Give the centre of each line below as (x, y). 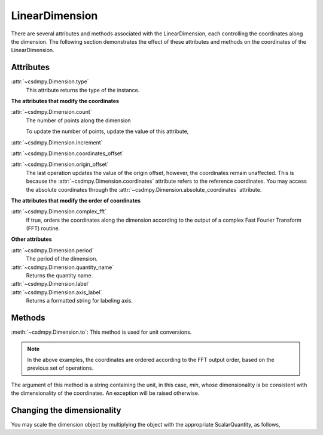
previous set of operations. (60, 368)
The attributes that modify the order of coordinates (76, 200)
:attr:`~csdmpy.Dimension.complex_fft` (59, 212)
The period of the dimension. (62, 259)
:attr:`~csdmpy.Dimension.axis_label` (57, 292)
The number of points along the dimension (78, 120)
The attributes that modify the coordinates (65, 101)
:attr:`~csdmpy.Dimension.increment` (57, 142)
